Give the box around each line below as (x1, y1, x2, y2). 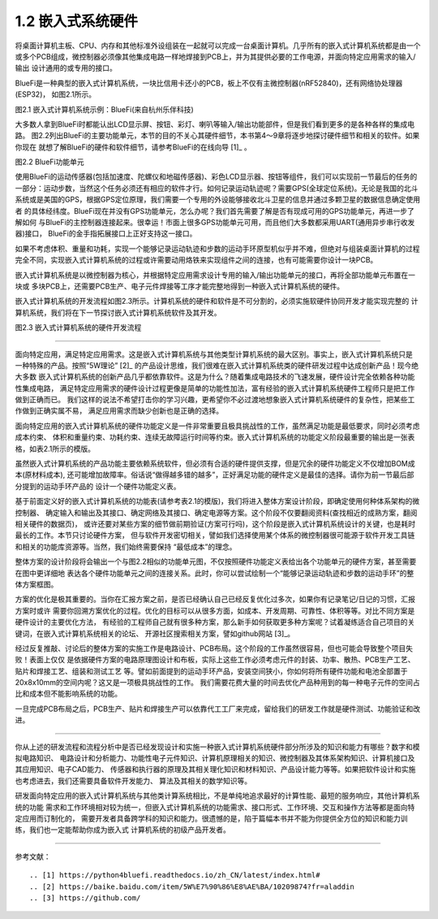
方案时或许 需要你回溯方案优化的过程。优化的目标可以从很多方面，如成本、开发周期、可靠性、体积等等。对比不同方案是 (15, 605, 415, 615)
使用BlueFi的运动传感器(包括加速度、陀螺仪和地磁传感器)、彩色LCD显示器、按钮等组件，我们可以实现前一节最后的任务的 (15, 171, 418, 182)
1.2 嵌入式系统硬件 (15, 12, 138, 30)
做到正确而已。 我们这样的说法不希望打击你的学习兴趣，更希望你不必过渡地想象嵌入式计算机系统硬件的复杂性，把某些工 (15, 395, 415, 405)
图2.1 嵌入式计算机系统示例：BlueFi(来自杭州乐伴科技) (15, 104, 194, 114)
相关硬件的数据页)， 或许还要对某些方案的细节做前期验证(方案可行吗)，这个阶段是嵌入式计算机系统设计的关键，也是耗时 (15, 519, 416, 528)
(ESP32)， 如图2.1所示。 (15, 89, 97, 99)
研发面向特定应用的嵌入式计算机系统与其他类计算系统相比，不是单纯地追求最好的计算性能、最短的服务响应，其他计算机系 (15, 791, 420, 800)
